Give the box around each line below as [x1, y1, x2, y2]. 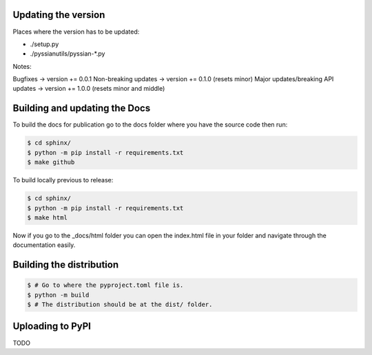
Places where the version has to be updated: [12, 28, 140, 36]
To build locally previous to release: [12, 176, 114, 184]
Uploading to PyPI [12, 321, 91, 332]
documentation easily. [12, 241, 76, 249]
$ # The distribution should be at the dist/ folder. [27, 301, 213, 309]
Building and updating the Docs [12, 103, 151, 114]
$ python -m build [27, 291, 90, 299]
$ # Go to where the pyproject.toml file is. [27, 281, 184, 289]
